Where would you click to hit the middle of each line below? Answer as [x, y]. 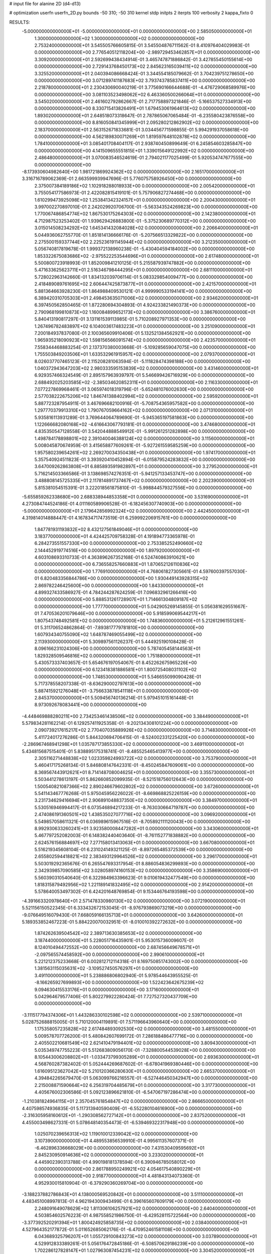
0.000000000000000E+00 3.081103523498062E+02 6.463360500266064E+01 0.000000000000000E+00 [147, 94]
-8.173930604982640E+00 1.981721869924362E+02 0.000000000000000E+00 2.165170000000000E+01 [133, 172]
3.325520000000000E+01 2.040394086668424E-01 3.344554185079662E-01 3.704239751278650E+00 [144, 73]
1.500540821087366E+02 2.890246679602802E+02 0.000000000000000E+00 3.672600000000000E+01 [147, 786]
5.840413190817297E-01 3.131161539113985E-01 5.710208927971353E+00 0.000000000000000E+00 [140, 319]
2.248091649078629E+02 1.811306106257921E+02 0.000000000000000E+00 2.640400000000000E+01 [145, 1208]
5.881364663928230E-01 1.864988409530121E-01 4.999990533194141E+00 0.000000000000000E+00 [143, 291]
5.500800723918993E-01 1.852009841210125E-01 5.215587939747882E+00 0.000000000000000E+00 [143, 263]
